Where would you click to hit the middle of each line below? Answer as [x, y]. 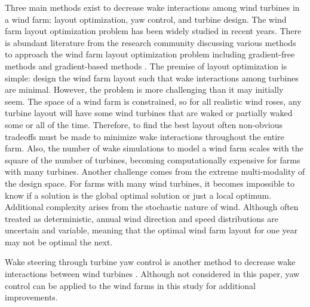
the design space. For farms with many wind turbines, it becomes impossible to [150, 183]
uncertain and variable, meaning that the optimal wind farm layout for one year [151, 230]
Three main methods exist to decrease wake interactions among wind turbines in [152, 7]
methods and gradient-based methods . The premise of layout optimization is [146, 66]
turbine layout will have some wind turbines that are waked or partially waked [149, 113]
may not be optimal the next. [59, 241]
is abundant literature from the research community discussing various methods [151, 42]
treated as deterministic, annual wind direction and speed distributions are [142, 218]
